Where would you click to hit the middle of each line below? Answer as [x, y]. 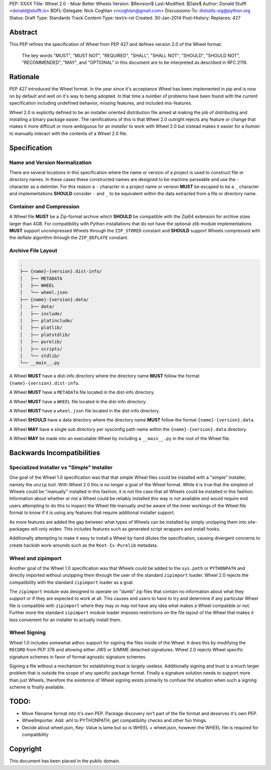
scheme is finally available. [37, 687]
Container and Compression [44, 206]
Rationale [24, 77]
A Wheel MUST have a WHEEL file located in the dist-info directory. [78, 401]
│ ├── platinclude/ [46, 321]
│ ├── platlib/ [41, 328]
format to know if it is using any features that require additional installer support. [92, 512]
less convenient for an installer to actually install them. [65, 620]
